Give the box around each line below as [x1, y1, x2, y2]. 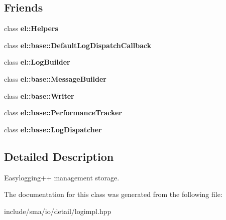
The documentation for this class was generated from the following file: [4, 189, 222, 199]
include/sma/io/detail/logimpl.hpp [4, 205, 111, 216]
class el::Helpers [4, 23, 58, 34]
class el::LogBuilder [4, 57, 70, 67]
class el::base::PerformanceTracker [4, 107, 122, 118]
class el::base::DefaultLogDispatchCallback [4, 40, 152, 50]
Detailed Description [4, 148, 114, 164]
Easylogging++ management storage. [4, 172, 120, 182]
